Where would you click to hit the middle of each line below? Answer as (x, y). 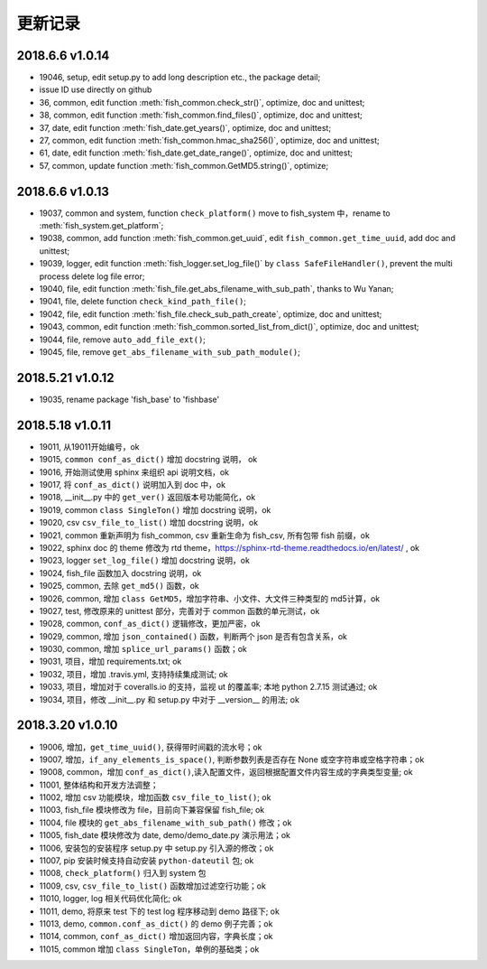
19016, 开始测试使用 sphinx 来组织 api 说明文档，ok (134, 472)
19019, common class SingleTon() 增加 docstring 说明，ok (155, 509)
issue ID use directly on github (96, 89)
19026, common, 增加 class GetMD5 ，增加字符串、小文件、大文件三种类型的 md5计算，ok (210, 598)
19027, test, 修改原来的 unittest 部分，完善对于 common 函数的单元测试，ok (179, 610)
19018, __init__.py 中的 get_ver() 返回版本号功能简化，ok (147, 498)
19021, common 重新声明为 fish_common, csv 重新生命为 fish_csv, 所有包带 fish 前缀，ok (204, 535)
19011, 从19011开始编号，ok (89, 446)
